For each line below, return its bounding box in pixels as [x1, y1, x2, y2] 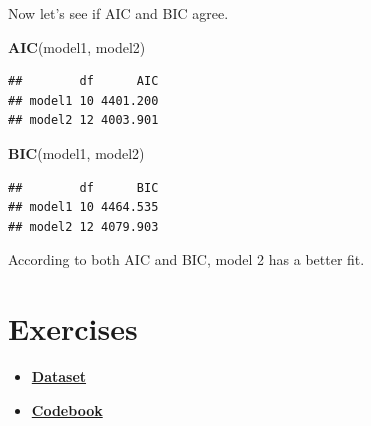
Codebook [31, 399, 103, 420]
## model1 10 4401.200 [8, 93, 159, 108]
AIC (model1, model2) [8, 36, 146, 57]
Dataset [31, 366, 87, 387]
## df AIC [8, 74, 159, 89]
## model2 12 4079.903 [8, 219, 159, 234]
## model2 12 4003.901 [8, 113, 159, 128]
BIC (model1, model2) [8, 142, 145, 163]
